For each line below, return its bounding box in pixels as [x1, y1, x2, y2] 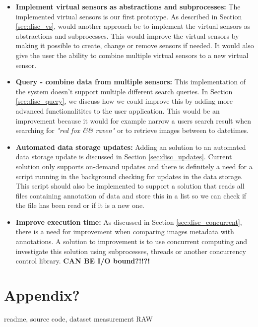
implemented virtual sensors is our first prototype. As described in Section [15, 11, 242, 21]
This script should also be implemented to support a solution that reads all [15, 181, 245, 191]
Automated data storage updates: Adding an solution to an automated [15, 141, 246, 152]
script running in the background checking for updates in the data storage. [15, 171, 243, 181]
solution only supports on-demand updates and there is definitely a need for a [15, 161, 253, 171]
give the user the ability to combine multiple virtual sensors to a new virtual [15, 50, 249, 60]
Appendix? [4, 285, 80, 305]
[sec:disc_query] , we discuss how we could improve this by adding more [15, 96, 233, 106]
